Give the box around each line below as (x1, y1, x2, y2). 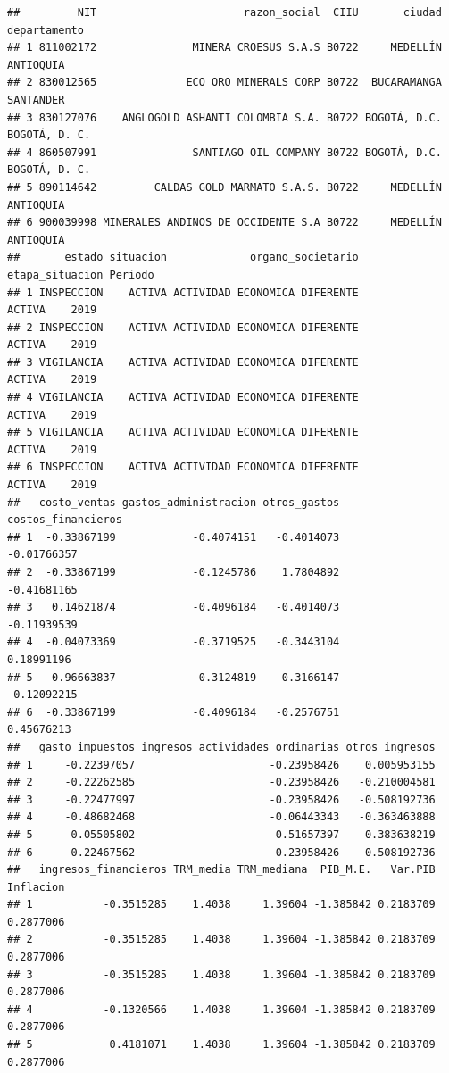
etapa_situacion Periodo (7, 268, 154, 281)
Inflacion (7, 880, 65, 894)
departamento (7, 23, 84, 37)
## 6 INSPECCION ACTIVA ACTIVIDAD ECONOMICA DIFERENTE (7, 461, 359, 474)
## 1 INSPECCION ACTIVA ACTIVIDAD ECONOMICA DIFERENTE (7, 286, 359, 299)
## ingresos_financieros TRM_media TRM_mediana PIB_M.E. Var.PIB (7, 863, 436, 877)
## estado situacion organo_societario (7, 251, 359, 264)
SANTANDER (7, 93, 65, 106)
